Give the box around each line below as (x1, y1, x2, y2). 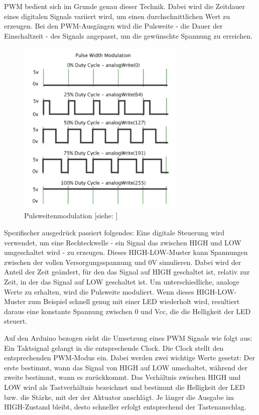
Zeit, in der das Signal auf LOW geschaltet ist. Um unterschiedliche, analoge (4, 276, 239, 287)
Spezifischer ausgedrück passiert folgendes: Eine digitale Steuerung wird (4, 227, 225, 238)
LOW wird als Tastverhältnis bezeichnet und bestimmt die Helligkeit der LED (4, 381, 245, 392)
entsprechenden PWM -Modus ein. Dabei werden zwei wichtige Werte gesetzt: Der (4, 352, 255, 363)
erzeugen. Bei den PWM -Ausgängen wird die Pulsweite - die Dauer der (4, 21, 223, 31)
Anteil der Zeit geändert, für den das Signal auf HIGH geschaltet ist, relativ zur (4, 266, 250, 277)
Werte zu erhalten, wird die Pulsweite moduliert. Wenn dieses (4, 286, 194, 297)
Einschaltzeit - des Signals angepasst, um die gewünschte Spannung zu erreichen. (4, 30, 252, 41)
